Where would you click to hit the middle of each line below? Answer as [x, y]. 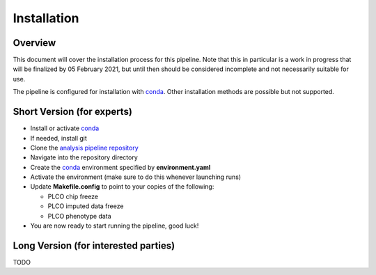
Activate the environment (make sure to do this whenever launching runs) [136, 177]
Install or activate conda [65, 128]
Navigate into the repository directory [84, 157]
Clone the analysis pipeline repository [84, 148]
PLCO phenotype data [79, 216]
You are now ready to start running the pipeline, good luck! [115, 226]
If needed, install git [58, 138]
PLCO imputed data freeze [86, 206]
